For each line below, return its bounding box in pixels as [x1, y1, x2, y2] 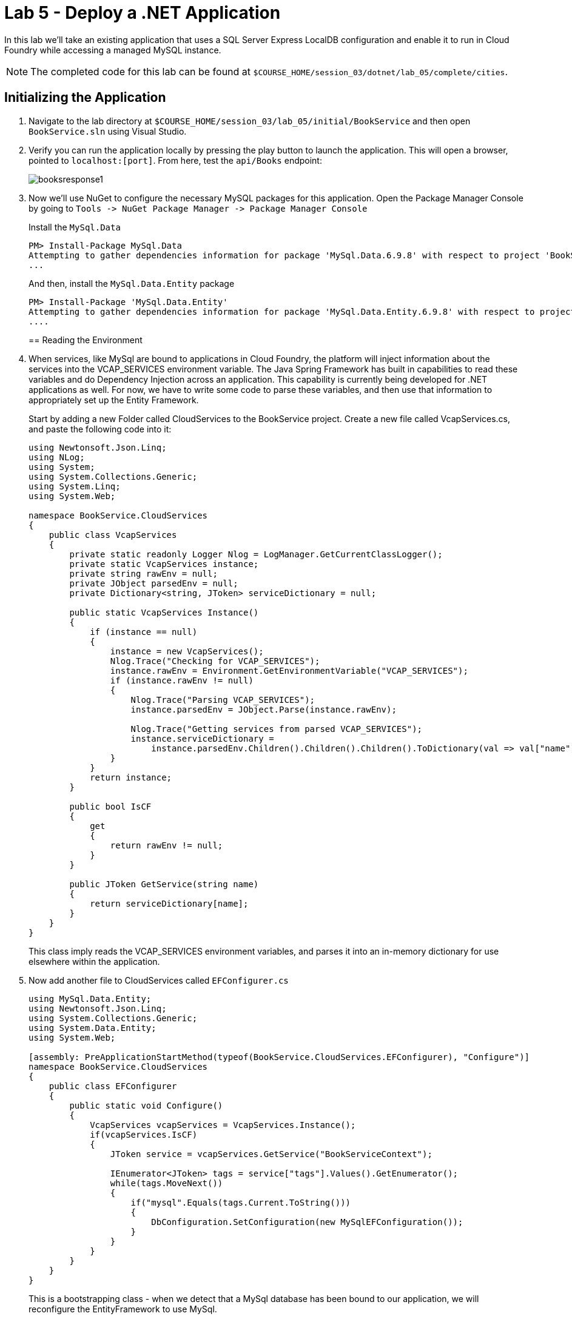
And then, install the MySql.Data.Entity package [29, 278, 235, 289]
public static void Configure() [69, 1100, 223, 1110]
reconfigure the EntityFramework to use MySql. [29, 1303, 217, 1314]
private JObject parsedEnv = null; [69, 578, 238, 588]
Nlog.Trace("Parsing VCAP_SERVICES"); [130, 694, 315, 705]
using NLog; [29, 452, 85, 462]
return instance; [90, 772, 172, 782]
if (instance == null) [90, 626, 198, 637]
